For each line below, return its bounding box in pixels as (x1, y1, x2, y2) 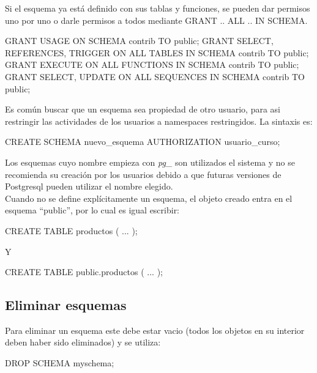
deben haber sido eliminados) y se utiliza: (5, 336, 161, 349)
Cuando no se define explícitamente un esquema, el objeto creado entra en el (5, 191, 293, 204)
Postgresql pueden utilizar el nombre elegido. (5, 180, 173, 193)
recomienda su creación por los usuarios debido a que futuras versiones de (5, 168, 282, 180)
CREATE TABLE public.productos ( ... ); (5, 265, 163, 278)
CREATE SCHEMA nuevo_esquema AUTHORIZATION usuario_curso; (5, 135, 280, 148)
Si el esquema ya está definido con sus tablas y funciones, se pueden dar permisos (5, 2, 310, 14)
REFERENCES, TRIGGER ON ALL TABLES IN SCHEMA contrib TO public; (5, 46, 309, 59)
